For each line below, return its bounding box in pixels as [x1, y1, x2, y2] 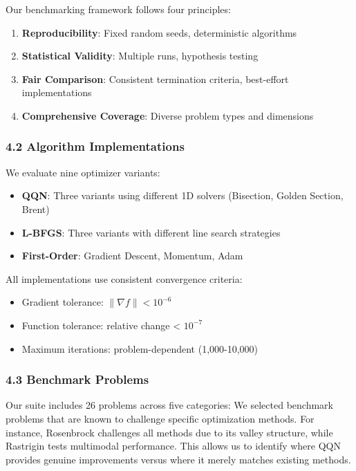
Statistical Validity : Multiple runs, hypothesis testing [21, 48, 259, 63]
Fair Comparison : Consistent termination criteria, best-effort [21, 71, 289, 86]
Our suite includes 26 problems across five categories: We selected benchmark [6, 398, 333, 412]
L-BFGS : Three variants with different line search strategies [21, 225, 281, 239]
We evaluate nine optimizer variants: [6, 165, 160, 179]
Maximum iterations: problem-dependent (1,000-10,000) [21, 341, 259, 355]
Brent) [21, 201, 50, 216]
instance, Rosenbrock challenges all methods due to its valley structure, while [6, 425, 333, 439]
